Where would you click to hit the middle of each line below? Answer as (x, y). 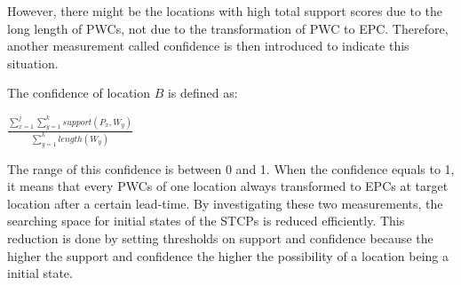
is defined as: (203, 93)
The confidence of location (79, 93)
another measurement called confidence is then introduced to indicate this (208, 46)
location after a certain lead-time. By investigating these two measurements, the (225, 203)
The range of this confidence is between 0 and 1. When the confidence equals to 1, (231, 168)
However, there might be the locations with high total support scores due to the (225, 11)
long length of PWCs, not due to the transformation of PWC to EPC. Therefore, (228, 28)
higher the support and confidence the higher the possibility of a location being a (228, 255)
